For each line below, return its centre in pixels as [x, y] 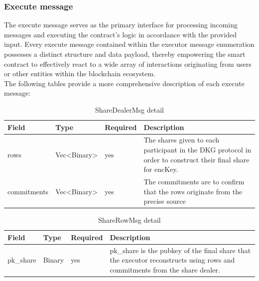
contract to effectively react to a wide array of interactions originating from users [128, 64]
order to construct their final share [196, 159]
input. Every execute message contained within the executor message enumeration [129, 44]
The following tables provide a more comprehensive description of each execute [124, 83]
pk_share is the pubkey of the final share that [180, 250]
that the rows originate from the [193, 191]
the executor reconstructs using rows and [172, 260]
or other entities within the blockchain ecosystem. [80, 73]
